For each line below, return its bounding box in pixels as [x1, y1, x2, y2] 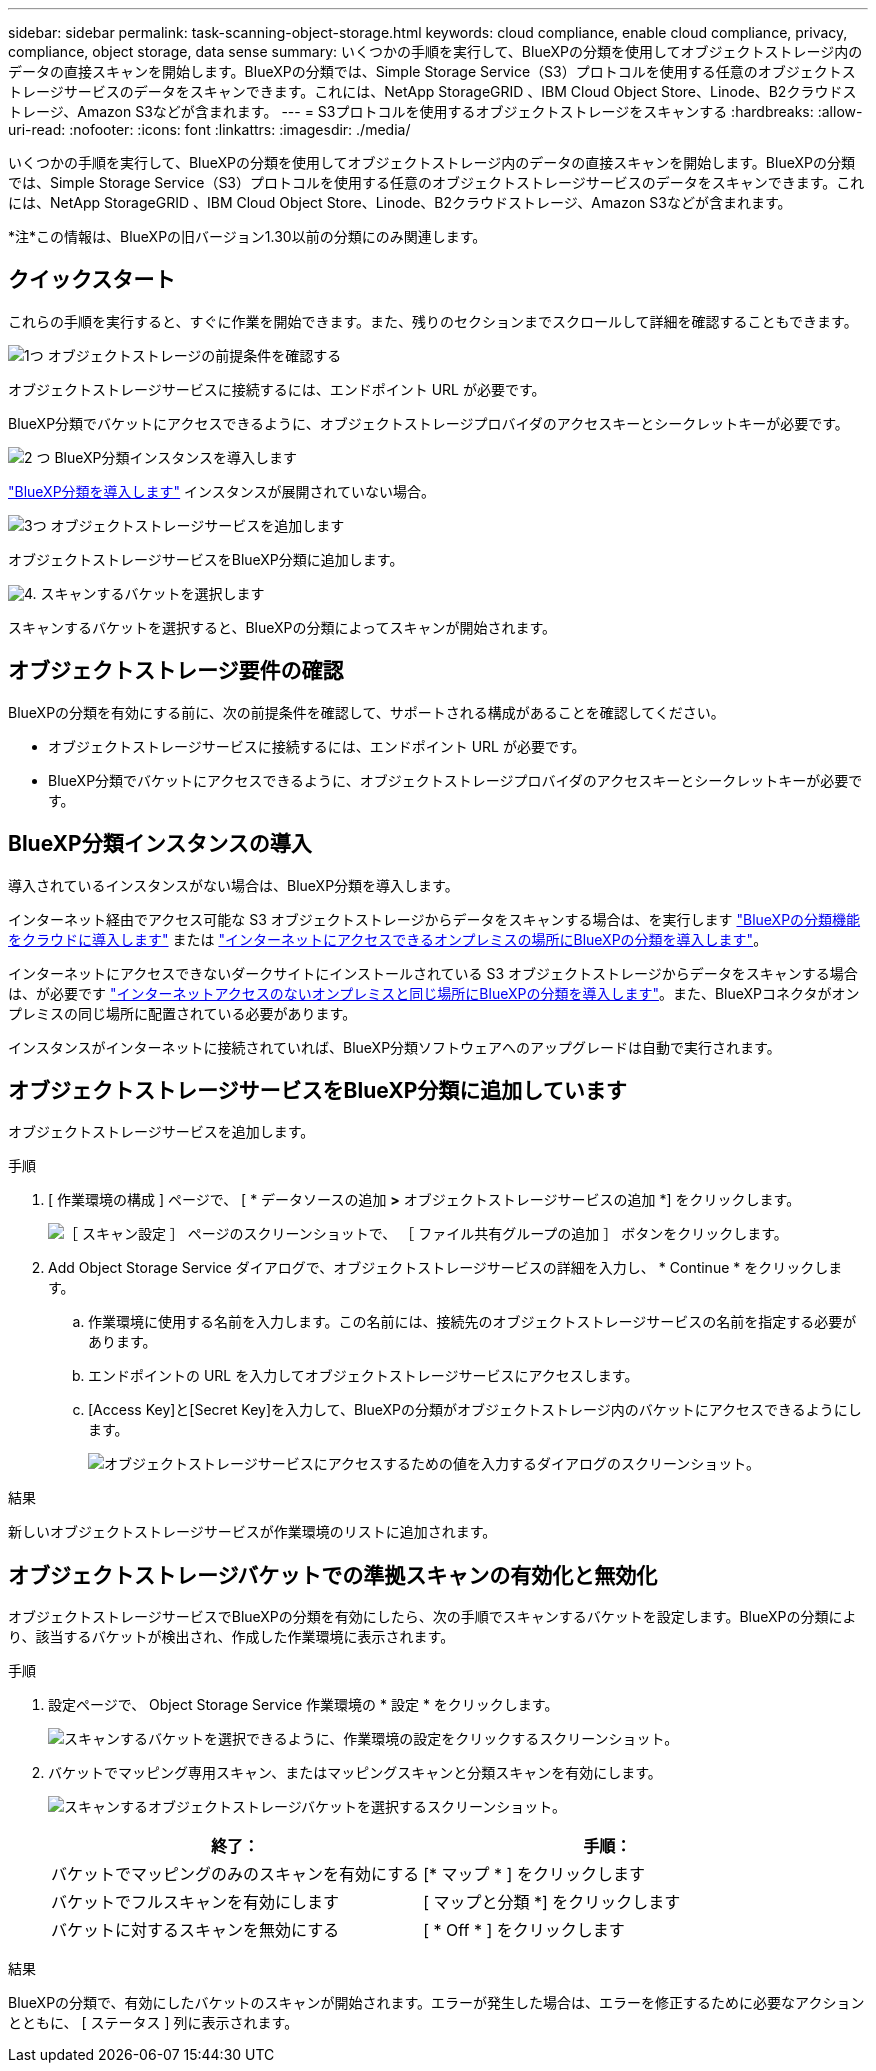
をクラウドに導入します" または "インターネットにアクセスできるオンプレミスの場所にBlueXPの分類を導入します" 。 [8, 930, 768, 948]
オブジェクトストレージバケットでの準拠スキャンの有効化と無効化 [8, 1562, 658, 1588]
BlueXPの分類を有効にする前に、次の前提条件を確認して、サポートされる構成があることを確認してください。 [8, 703, 725, 721]
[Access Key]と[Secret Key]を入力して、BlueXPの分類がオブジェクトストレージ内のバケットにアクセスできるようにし [88, 1401, 862, 1419]
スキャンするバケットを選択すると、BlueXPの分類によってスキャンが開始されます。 [8, 618, 557, 636]
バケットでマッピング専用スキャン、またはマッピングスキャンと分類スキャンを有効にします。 [48, 1764, 662, 1782]
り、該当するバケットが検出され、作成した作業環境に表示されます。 [8, 1628, 455, 1646]
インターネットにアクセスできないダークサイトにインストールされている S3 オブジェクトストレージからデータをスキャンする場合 [8, 964, 858, 982]
